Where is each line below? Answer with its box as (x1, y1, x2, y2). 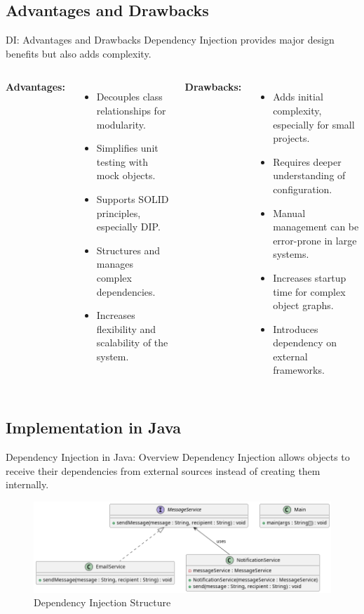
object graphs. (273, 298, 334, 313)
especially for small (273, 117, 355, 131)
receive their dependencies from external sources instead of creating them (6, 463, 321, 478)
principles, (96, 205, 141, 220)
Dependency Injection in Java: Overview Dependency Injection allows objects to (6, 450, 350, 464)
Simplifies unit (96, 141, 159, 155)
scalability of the (96, 335, 168, 350)
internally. (6, 477, 49, 492)
